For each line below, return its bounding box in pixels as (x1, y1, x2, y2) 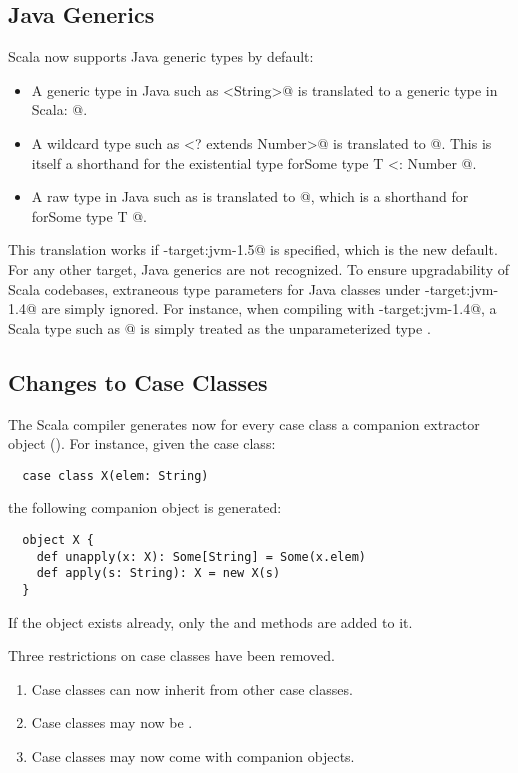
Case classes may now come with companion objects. (31, 745, 355, 766)
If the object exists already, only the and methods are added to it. (8, 611, 413, 632)
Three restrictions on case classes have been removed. (8, 645, 335, 666)
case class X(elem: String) (22, 468, 209, 483)
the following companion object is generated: (8, 497, 282, 518)
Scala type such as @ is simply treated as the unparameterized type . (8, 317, 431, 338)
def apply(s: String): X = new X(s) (36, 566, 281, 581)
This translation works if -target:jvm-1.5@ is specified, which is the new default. (8, 239, 498, 260)
